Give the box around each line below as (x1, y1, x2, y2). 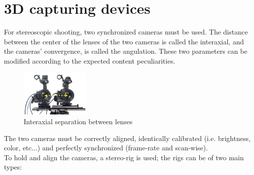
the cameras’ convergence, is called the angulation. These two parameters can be (4, 46, 248, 56)
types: (4, 162, 22, 172)
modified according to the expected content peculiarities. (4, 55, 176, 66)
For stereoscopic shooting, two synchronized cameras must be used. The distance (4, 27, 248, 37)
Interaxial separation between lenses (24, 116, 133, 127)
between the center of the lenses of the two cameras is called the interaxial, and (4, 36, 244, 46)
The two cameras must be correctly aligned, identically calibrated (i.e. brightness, (4, 133, 251, 143)
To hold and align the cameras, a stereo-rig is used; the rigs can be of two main (4, 152, 244, 162)
